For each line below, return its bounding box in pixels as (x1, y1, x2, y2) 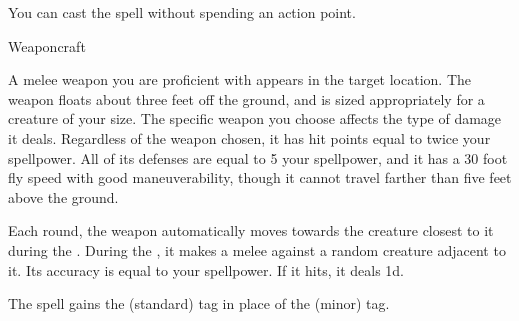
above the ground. (8, 186, 119, 207)
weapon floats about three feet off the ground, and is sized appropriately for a (8, 88, 485, 109)
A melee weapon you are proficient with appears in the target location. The (8, 69, 471, 90)
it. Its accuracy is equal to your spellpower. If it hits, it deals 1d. (8, 259, 404, 280)
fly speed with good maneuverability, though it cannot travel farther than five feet (8, 167, 512, 188)
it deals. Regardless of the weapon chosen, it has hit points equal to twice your (8, 127, 491, 148)
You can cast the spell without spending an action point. (8, 2, 356, 22)
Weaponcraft (8, 35, 86, 56)
